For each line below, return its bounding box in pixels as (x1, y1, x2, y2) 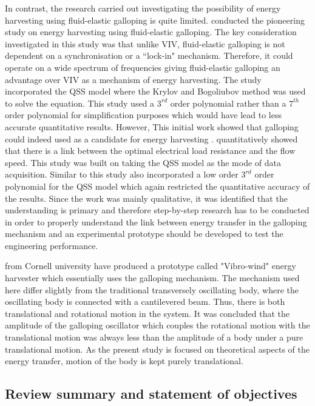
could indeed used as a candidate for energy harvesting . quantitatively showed (5, 132, 298, 145)
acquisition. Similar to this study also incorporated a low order (5, 168, 239, 181)
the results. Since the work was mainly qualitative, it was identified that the (5, 191, 288, 204)
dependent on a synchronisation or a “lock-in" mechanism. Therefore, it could (5, 49, 293, 62)
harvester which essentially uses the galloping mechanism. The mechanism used (5, 271, 300, 284)
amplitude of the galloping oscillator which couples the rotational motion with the (5, 319, 310, 331)
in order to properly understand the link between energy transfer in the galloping (5, 215, 307, 228)
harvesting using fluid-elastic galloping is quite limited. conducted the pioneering (5, 13, 305, 26)
